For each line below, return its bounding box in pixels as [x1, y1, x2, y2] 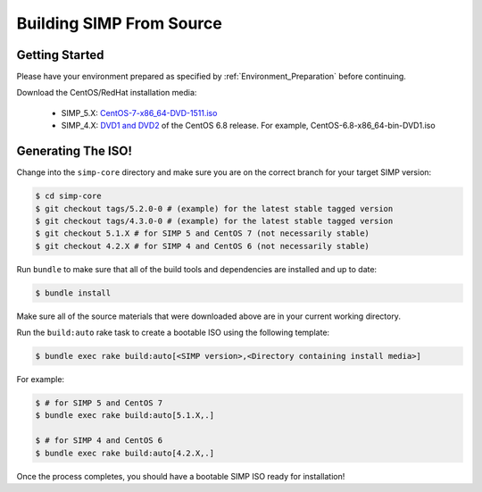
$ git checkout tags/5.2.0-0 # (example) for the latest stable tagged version [35, 204, 394, 213]
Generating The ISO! [16, 144, 133, 159]
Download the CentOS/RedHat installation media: [16, 88, 197, 98]
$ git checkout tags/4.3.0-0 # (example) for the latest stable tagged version [35, 215, 394, 226]
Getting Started [16, 47, 104, 63]
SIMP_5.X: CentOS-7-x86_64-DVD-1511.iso [61, 107, 218, 118]
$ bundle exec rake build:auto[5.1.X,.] [35, 411, 214, 421]
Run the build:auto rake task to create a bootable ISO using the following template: [16, 327, 330, 338]
